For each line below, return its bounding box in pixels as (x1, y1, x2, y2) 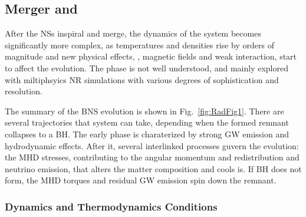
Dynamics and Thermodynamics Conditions (5, 199, 218, 213)
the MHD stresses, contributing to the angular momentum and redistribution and (5, 151, 300, 163)
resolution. (5, 85, 42, 97)
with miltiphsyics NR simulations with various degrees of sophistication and (5, 73, 279, 86)
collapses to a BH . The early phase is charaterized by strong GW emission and (5, 127, 289, 140)
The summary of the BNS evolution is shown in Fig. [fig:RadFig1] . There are (5, 104, 284, 117)
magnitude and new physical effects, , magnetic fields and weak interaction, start (5, 50, 297, 63)
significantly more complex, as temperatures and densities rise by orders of (5, 38, 274, 51)
